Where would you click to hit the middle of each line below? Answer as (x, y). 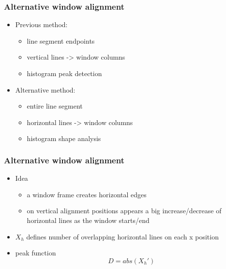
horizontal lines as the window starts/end (88, 220)
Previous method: (41, 24)
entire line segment (55, 106)
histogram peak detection (64, 73)
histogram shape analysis (64, 138)
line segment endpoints (61, 40)
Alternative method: (45, 89)
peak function (36, 253)
